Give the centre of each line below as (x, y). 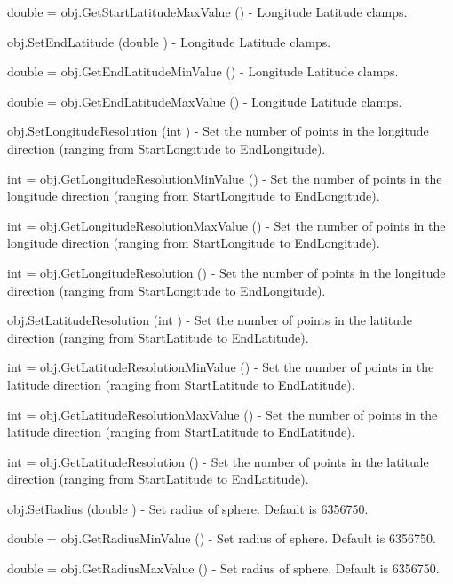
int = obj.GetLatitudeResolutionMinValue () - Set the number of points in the (221, 367)
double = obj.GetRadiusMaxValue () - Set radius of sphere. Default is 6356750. (223, 568)
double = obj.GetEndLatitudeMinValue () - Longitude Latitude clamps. (203, 71)
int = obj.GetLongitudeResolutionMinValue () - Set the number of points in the (225, 178)
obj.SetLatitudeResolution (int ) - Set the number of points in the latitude (210, 320)
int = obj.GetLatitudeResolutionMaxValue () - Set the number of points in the (223, 414)
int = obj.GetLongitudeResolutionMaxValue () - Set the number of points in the (226, 225)
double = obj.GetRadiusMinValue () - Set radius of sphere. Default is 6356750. (222, 538)
